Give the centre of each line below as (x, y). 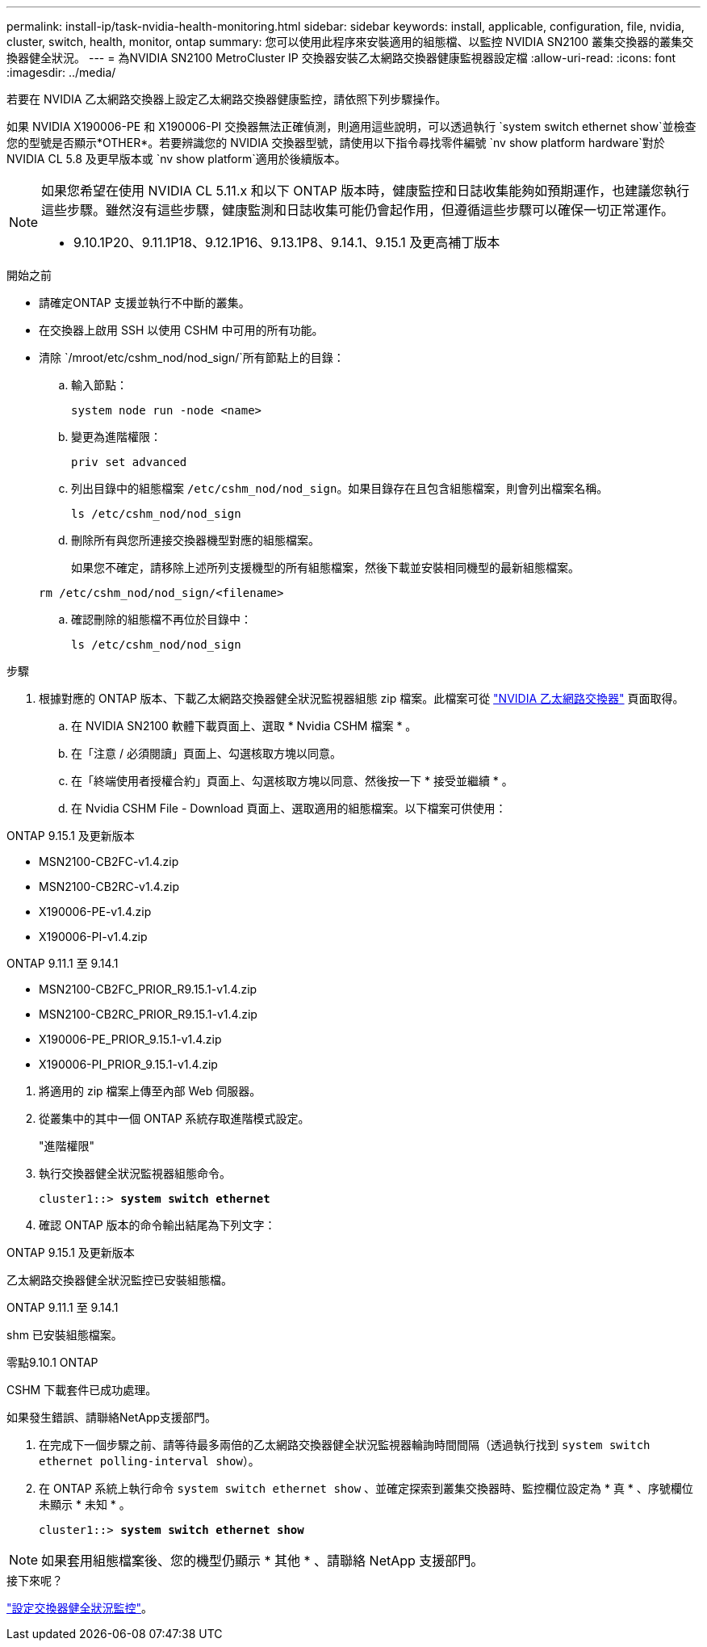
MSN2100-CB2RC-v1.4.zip (109, 887)
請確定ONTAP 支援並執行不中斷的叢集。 (144, 303)
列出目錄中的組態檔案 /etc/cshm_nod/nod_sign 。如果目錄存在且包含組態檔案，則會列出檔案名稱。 (340, 488)
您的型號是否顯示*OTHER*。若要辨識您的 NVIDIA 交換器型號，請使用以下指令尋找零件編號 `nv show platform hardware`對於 (336, 143)
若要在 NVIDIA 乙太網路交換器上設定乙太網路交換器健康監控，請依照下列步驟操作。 (227, 99)
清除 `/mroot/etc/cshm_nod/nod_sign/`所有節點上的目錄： (192, 357)
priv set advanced (129, 462)
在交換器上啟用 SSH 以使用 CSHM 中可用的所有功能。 (181, 330)
